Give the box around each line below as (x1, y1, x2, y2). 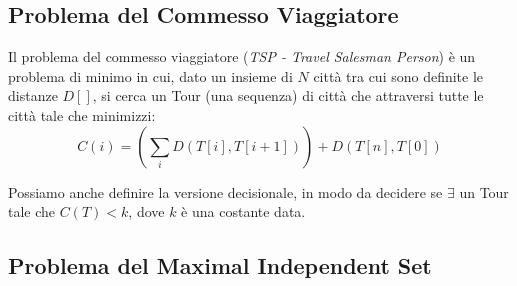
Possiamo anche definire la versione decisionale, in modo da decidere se (8, 181, 443, 202)
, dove (128, 201, 165, 222)
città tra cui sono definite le (313, 65, 484, 86)
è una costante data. (181, 201, 306, 222)
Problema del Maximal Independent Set (8, 250, 432, 281)
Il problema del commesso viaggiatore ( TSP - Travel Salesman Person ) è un (8, 46, 476, 67)
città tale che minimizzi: (8, 104, 156, 125)
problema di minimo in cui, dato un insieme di (8, 65, 293, 86)
